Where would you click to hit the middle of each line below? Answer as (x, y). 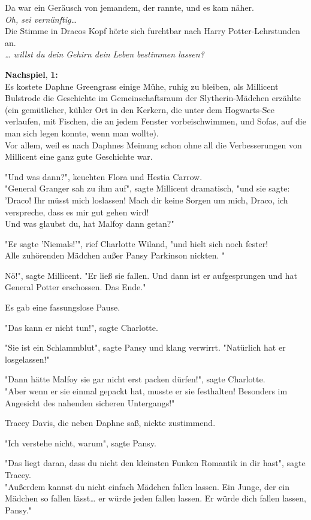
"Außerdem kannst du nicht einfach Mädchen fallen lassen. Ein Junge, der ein (147, 486)
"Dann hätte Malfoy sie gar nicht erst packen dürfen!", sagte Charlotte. (135, 379)
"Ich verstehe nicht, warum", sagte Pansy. (81, 443)
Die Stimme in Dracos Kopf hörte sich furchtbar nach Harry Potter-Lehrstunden (153, 31)
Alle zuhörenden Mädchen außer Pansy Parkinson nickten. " (115, 255)
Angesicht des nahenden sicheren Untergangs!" (90, 402)
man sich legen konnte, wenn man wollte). (82, 133)
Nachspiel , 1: (31, 74)
